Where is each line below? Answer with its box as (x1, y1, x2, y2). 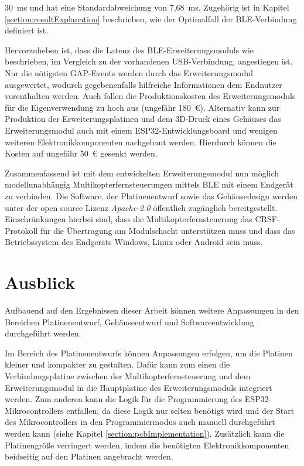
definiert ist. (5, 24, 49, 36)
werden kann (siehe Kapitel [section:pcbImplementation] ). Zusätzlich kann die (5, 427, 285, 439)
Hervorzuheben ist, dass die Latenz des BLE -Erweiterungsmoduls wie (5, 43, 254, 56)
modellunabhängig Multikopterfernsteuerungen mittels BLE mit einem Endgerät (5, 178, 293, 191)
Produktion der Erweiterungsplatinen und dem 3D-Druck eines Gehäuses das (5, 113, 281, 125)
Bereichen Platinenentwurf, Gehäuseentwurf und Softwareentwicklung (5, 315, 254, 328)
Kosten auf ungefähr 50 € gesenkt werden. (5, 147, 158, 159)
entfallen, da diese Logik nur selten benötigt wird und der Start (66, 404, 295, 416)
